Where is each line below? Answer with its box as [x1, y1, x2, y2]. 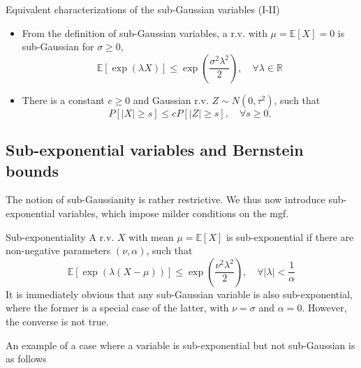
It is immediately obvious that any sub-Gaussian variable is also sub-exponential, [6, 286, 353, 301]
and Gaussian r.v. [133, 92, 209, 107]
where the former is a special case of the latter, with [6, 300, 229, 315]
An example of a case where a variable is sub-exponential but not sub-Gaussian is [6, 337, 355, 352]
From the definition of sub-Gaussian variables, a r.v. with [22, 25, 267, 40]
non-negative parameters [6, 243, 111, 258]
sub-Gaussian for [22, 39, 94, 54]
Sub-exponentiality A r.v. [6, 229, 115, 244]
